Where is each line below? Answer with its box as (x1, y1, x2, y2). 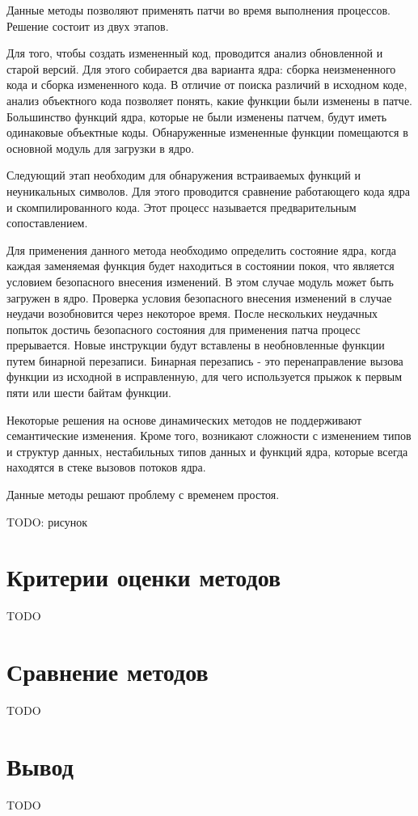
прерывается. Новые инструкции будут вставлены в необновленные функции (6, 336, 385, 353)
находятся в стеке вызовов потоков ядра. (6, 459, 206, 476)
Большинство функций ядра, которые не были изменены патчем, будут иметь (6, 108, 387, 125)
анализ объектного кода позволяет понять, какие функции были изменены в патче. (6, 91, 413, 108)
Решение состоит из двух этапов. (6, 17, 169, 34)
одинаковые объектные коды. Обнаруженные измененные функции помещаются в (6, 124, 408, 141)
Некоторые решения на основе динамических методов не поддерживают (6, 411, 362, 428)
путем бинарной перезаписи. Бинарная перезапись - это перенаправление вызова (6, 352, 403, 369)
